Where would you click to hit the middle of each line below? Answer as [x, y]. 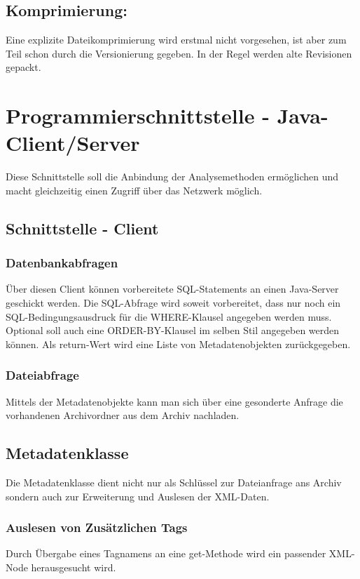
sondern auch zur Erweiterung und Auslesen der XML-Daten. [138, 496]
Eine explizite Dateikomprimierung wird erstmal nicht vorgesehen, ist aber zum [176, 40]
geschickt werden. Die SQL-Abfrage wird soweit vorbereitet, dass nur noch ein [173, 303]
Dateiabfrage [42, 375]
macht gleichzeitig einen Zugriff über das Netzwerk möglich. [134, 190]
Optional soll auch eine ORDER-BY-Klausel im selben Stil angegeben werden [173, 330]
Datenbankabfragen [62, 263]
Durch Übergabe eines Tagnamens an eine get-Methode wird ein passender [166, 553]
